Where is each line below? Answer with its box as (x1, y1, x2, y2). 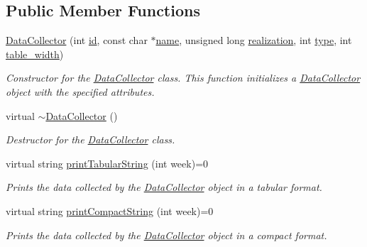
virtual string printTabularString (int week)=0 (6, 155, 209, 170)
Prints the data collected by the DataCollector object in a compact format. (6, 227, 327, 242)
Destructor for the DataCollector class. (6, 132, 175, 147)
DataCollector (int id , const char (6, 33, 148, 48)
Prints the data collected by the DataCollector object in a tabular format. (6, 180, 322, 194)
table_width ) (6, 46, 64, 61)
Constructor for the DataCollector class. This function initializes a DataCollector (6, 70, 361, 85)
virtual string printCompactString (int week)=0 (6, 203, 214, 218)
